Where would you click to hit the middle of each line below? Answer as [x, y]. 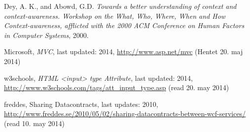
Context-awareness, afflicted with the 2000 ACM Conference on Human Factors [124, 25]
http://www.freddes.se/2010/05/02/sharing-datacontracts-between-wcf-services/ [125, 114]
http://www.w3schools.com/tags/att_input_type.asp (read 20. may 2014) [117, 87]
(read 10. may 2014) [34, 123]
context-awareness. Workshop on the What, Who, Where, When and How [115, 16]
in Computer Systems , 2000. [46, 35]
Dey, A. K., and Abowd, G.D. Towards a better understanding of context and [120, 6]
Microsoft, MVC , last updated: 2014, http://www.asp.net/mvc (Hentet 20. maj [124, 51]
